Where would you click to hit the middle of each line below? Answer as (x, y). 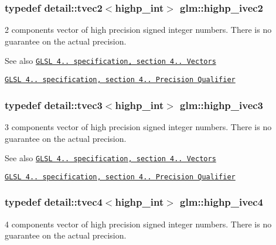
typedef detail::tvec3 (54, 105)
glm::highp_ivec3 (222, 105)
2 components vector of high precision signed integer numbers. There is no (138, 30)
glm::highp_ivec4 (222, 202)
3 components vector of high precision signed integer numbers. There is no (138, 126)
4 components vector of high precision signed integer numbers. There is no (138, 224)
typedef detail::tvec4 (54, 202)
